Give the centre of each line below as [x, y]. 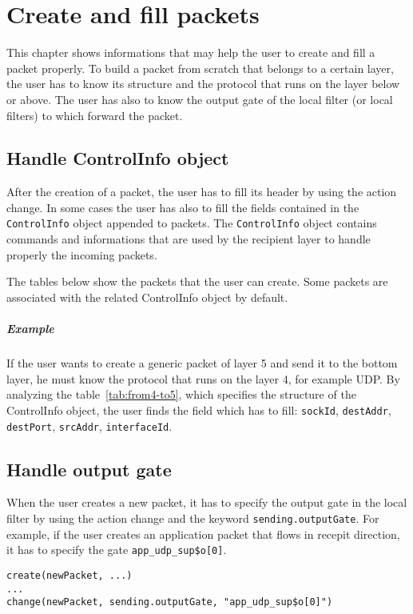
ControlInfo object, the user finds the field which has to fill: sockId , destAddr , [199, 409]
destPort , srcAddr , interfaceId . [89, 425]
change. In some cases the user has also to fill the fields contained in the [183, 207]
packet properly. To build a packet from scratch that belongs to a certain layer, [200, 68]
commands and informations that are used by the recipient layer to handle [189, 239]
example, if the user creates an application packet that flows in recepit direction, [203, 534]
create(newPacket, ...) [69, 575]
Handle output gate [89, 469]
